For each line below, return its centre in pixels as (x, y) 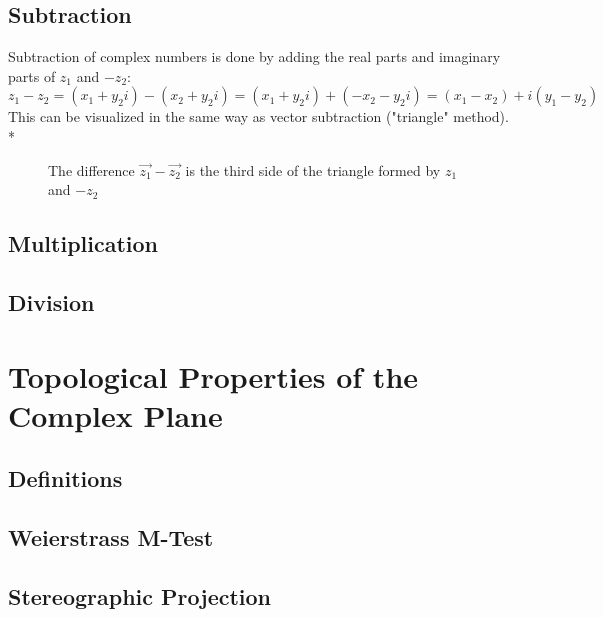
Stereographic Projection (140, 595)
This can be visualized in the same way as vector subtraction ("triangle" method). (258, 116)
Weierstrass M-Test (111, 537)
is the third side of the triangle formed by (313, 169)
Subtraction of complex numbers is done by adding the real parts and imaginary (254, 56)
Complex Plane (115, 414)
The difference (91, 169)
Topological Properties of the (213, 375)
